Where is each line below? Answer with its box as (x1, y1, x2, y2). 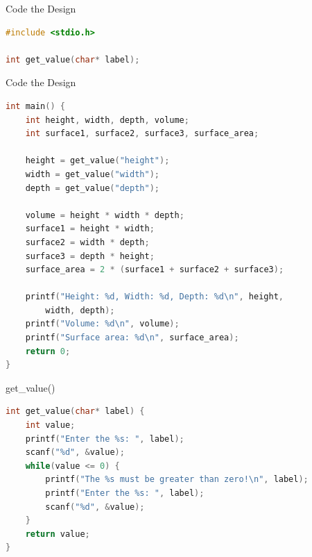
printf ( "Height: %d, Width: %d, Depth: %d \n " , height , (25, 292, 284, 302)
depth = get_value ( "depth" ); (25, 183, 159, 193)
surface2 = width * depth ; (25, 237, 150, 247)
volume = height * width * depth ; (25, 210, 184, 220)
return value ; (25, 529, 90, 539)
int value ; (25, 420, 76, 431)
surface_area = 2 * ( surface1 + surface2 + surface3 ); (25, 265, 284, 275)
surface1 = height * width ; (25, 224, 155, 234)
